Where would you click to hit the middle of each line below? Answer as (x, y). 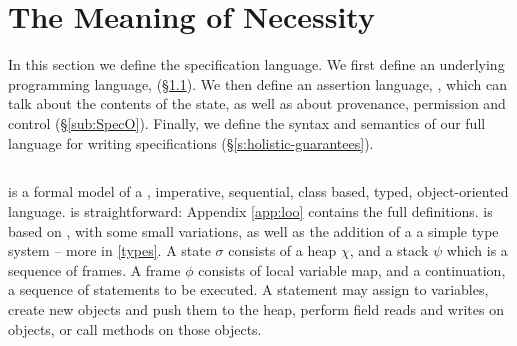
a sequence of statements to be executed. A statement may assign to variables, (248, 289)
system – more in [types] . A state (109, 250)
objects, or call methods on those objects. (135, 328)
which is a (477, 250)
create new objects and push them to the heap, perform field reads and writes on (256, 309)
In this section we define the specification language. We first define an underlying (256, 64)
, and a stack (389, 250)
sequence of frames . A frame (94, 269)
